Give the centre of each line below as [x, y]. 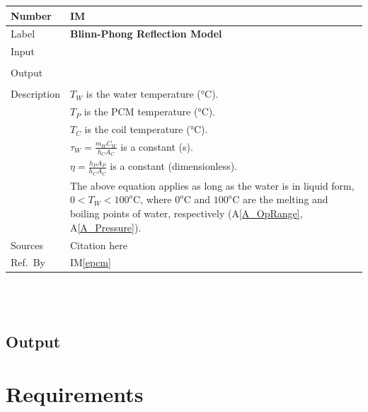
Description [35, 94]
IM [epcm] [90, 262]
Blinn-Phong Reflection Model [146, 34]
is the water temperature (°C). [152, 94]
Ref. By [28, 262]
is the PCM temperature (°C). [150, 111]
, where [156, 199]
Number [31, 15]
